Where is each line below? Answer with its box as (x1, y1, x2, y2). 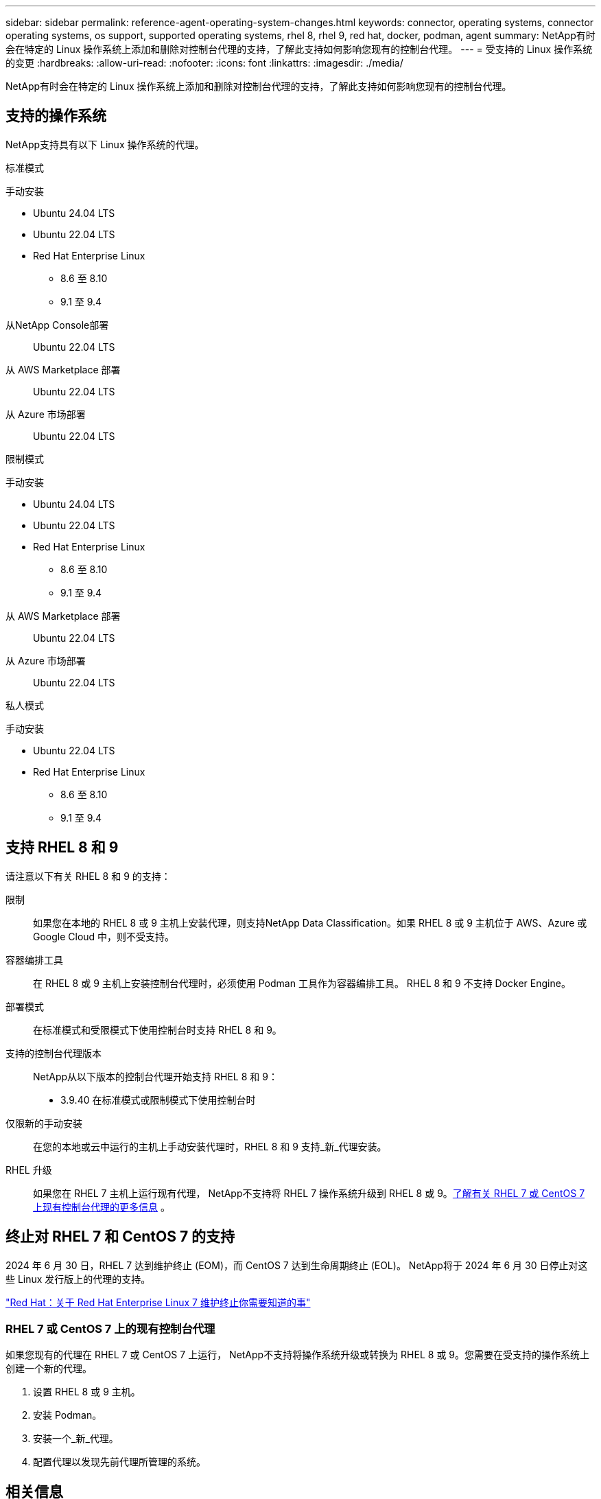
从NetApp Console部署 (5, 318, 109, 331)
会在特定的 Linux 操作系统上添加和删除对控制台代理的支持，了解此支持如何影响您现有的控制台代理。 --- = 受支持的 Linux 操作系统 (5, 43, 593, 55)
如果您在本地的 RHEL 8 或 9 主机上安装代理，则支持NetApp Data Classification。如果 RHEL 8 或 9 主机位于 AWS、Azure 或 (33, 916, 587, 929)
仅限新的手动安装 (5, 1117, 82, 1129)
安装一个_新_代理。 (33, 1432, 119, 1445)
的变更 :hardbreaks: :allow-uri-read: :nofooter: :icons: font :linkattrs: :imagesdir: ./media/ (5, 57, 403, 69)
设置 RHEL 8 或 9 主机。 (33, 1386, 141, 1398)
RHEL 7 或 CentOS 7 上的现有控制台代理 (5, 1321, 215, 1336)
